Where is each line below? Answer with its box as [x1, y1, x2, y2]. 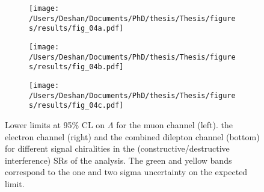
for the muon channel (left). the [116, 118, 233, 131]
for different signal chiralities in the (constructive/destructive [5, 142, 230, 155]
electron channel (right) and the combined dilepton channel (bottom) [5, 130, 260, 143]
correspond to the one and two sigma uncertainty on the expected [5, 166, 248, 178]
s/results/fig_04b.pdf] [29, 63, 124, 72]
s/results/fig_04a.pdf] [29, 24, 124, 33]
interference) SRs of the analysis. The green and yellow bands [5, 153, 232, 166]
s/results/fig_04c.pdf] [29, 101, 124, 110]
